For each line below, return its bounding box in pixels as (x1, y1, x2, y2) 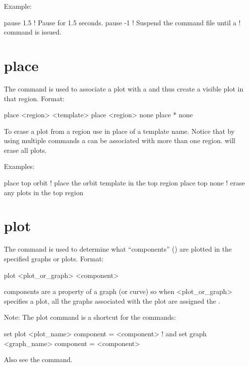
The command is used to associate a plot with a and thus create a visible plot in (4, 83, 244, 93)
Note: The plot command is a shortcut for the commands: (4, 312, 176, 322)
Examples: (4, 161, 34, 171)
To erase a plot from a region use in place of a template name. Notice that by (4, 126, 235, 136)
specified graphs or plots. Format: (4, 253, 104, 263)
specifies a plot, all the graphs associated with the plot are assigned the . (4, 295, 220, 306)
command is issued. (4, 27, 62, 37)
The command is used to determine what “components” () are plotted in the (4, 244, 232, 254)
